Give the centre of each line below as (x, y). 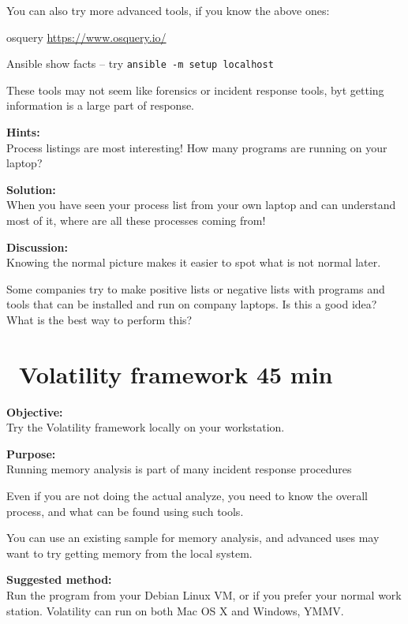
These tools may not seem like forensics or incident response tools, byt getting (195, 90)
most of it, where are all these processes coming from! (136, 220)
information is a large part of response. (101, 105)
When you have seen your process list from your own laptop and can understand (201, 205)
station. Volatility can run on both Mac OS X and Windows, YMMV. (175, 610)
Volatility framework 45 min (176, 374)
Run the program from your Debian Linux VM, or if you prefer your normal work (204, 595)
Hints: (23, 132)
